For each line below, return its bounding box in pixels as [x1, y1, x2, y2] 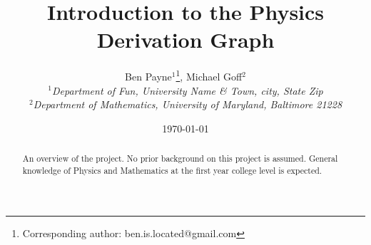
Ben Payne [125, 68, 172, 83]
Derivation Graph [96, 25, 275, 54]
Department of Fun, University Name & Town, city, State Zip [51, 83, 323, 98]
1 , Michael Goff [176, 67, 243, 83]
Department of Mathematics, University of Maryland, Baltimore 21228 [33, 97, 342, 112]
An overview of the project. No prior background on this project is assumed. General [22, 152, 338, 165]
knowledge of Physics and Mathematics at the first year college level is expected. [22, 164, 322, 176]
